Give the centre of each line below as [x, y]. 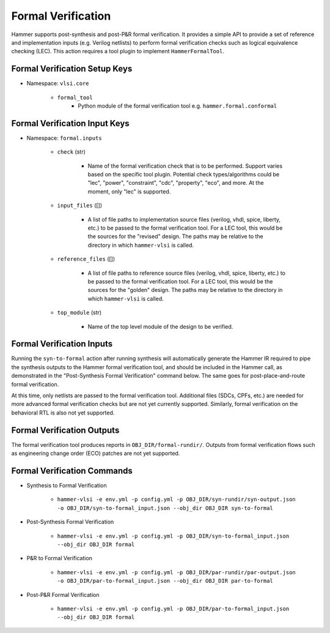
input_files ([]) [80, 206]
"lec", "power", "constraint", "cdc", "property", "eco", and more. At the [176, 183]
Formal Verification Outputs [65, 430]
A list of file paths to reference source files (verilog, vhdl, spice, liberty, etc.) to [186, 273]
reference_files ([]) [86, 259]
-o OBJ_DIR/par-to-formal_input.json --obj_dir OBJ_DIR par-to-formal [165, 581]
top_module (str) [79, 313]
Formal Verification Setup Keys [72, 69]
